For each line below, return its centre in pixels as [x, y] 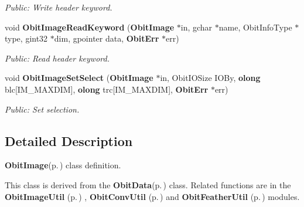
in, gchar [197, 27]
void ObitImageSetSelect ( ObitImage [79, 78]
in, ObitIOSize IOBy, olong [210, 78]
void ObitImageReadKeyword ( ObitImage [90, 27]
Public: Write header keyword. [59, 7]
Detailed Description [69, 140]
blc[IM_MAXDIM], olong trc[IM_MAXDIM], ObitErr [107, 89]
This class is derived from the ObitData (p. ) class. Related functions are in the [148, 184]
